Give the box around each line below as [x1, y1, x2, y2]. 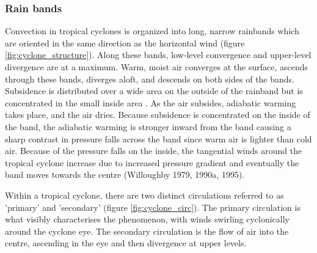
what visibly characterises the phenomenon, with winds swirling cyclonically [5, 213, 290, 226]
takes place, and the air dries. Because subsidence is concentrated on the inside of [5, 108, 310, 121]
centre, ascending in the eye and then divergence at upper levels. [5, 237, 247, 249]
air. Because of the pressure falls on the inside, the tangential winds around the [5, 144, 302, 157]
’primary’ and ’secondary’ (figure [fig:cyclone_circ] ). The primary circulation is [5, 200, 301, 213]
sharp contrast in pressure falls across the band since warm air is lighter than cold [5, 132, 312, 145]
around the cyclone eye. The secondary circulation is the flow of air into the [5, 224, 289, 237]
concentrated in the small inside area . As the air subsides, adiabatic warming [5, 96, 296, 109]
